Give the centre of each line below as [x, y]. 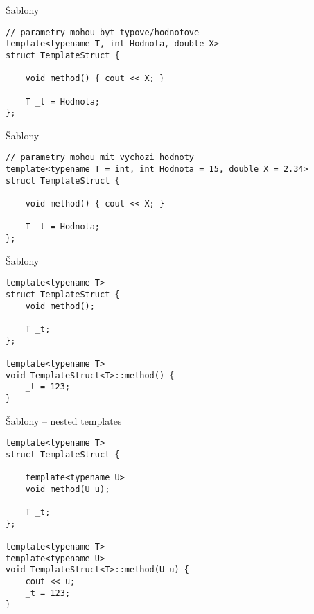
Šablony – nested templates [64, 420]
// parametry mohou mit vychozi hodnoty [100, 158]
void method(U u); [68, 489]
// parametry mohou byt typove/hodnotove [103, 32]
